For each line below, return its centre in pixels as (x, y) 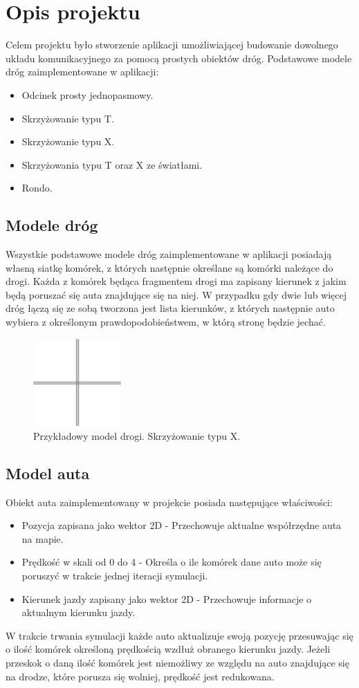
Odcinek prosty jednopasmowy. (88, 94)
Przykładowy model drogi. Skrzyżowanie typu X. (137, 435)
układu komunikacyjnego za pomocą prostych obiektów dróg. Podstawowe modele (179, 58)
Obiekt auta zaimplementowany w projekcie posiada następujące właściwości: (169, 502)
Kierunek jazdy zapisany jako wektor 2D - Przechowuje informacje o (167, 598)
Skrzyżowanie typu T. (68, 118)
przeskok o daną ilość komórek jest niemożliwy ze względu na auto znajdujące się (177, 663)
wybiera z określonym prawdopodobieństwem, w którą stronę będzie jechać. (166, 322)
